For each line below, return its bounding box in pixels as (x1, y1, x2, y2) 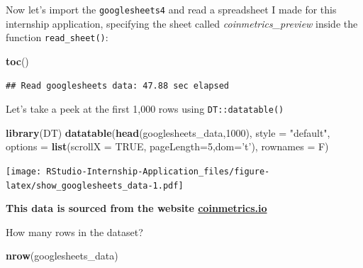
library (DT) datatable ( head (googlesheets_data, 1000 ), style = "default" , (6, 125, 330, 140)
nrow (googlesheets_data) (6, 248, 118, 263)
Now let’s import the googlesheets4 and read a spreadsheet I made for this (6, 2, 337, 16)
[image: (6, 166, 42, 177)
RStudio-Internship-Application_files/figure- (46, 166, 270, 177)
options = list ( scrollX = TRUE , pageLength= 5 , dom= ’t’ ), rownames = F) (6, 139, 329, 154)
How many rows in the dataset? (6, 224, 143, 239)
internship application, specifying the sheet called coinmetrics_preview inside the (6, 16, 358, 30)
